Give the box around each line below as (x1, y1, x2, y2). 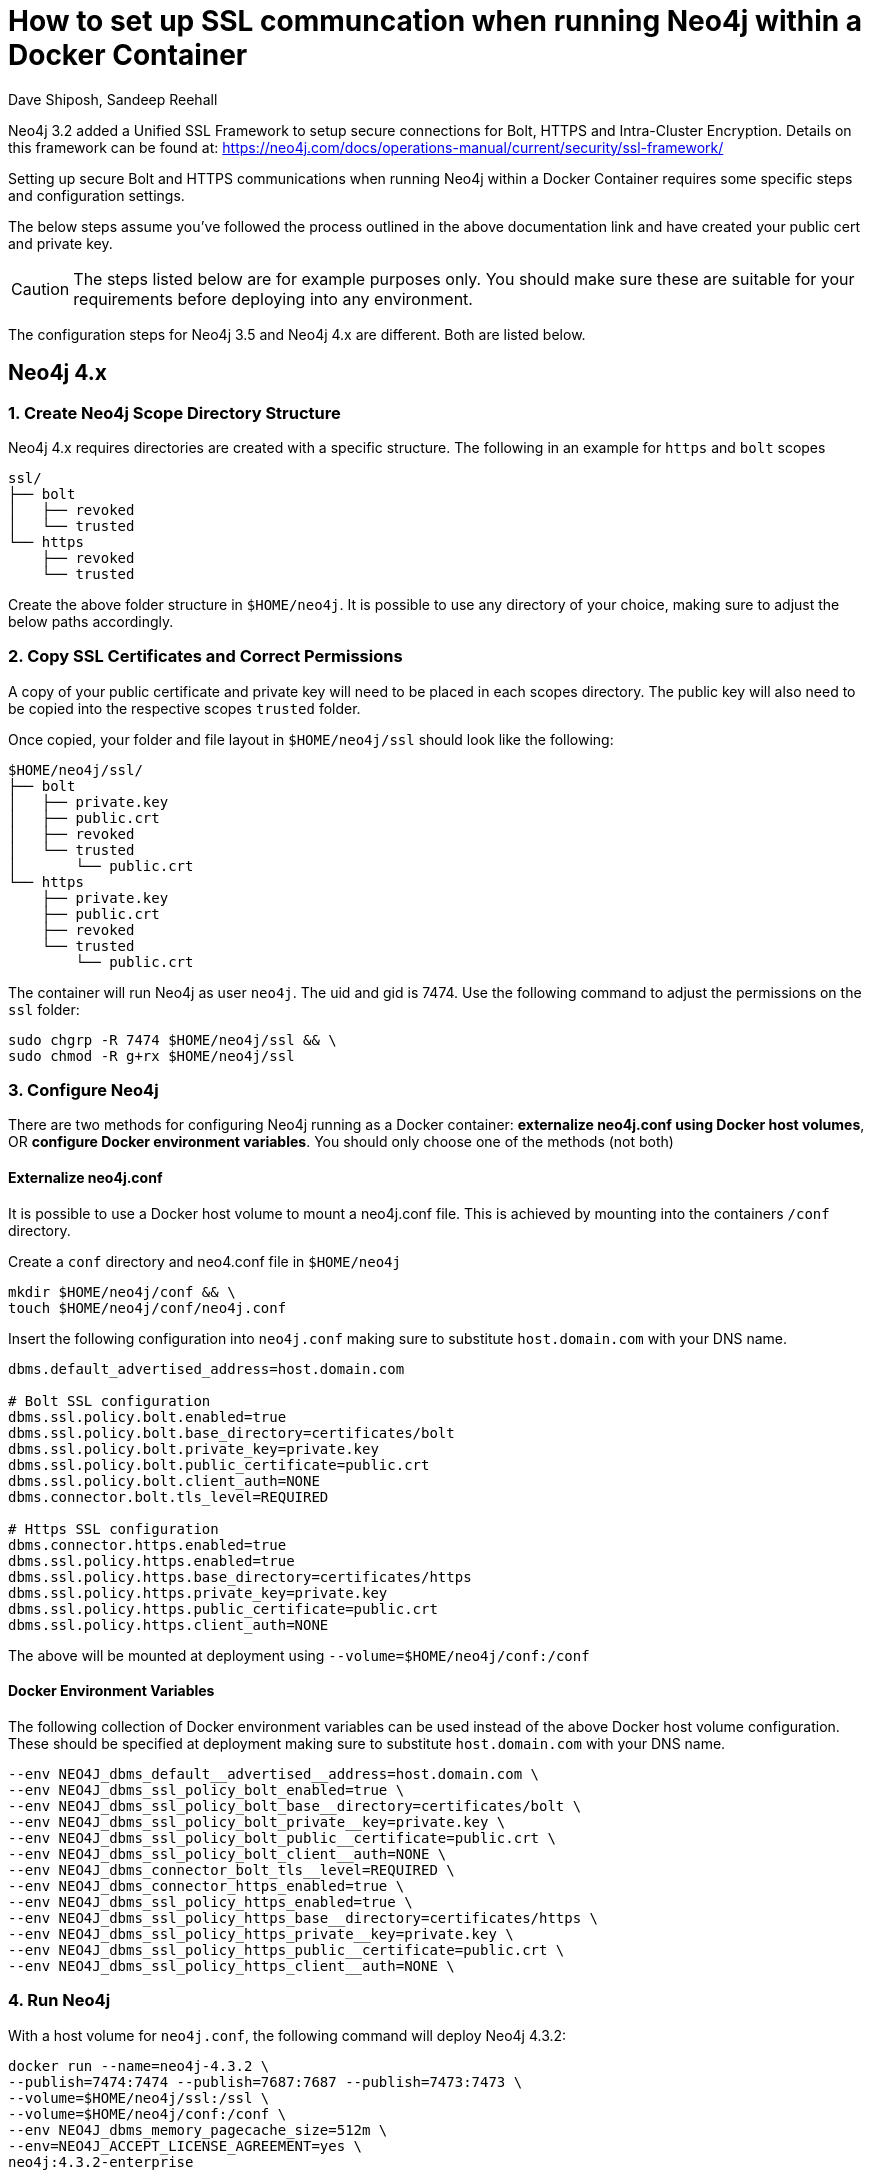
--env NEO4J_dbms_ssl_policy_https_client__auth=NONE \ (8, 1957, 455, 1974)
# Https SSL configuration (8, 1520, 219, 1537)
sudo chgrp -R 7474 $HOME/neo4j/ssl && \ (8, 1031, 337, 1048)
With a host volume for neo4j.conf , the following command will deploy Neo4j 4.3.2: (8, 2026, 567, 2044)
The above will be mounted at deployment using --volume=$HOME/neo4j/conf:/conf (8, 1646, 590, 1664)
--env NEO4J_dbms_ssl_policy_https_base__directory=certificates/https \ (8, 1909, 599, 1926)
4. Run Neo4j (8, 1990, 111, 2011)
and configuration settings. (8, 186, 185, 204)
